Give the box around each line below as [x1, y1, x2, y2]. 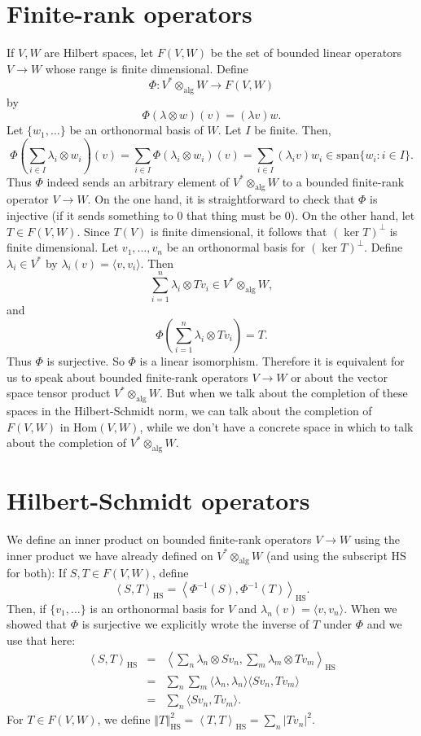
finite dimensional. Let [7, 239, 119, 256]
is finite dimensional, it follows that [150, 222, 327, 239]
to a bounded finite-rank [282, 173, 405, 190]
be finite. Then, [254, 121, 331, 138]
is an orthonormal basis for [90, 599, 225, 616]
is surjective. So [46, 353, 125, 369]
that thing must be [186, 206, 282, 223]
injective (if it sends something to [7, 206, 173, 223]
